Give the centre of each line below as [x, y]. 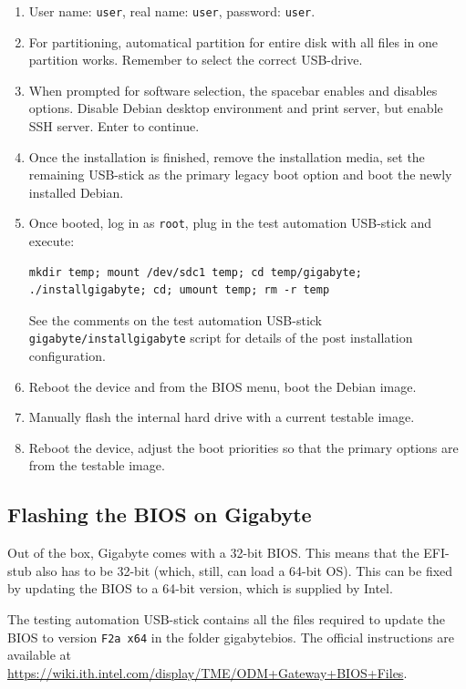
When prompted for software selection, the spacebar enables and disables [233, 90]
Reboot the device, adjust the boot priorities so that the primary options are [243, 447]
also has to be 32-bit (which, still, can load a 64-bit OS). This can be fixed [244, 570]
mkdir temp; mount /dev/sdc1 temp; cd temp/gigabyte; [195, 272]
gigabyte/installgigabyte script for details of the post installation [221, 338]
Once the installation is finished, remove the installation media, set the [227, 156]
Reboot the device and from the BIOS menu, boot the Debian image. [223, 386]
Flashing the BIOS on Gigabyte [160, 514]
